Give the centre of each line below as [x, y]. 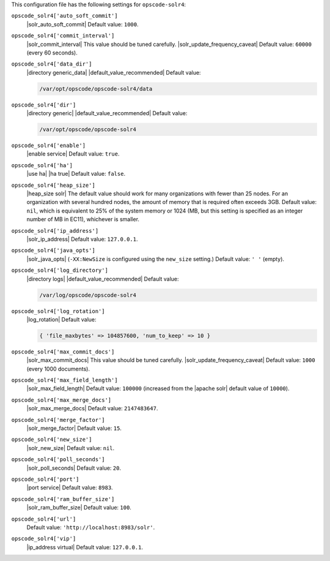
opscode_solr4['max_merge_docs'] [61, 400]
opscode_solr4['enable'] [48, 146]
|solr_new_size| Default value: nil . [71, 448]
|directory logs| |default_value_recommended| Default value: [103, 279]
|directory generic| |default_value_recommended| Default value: [107, 113]
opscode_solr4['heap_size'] [53, 185]
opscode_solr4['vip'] [44, 539]
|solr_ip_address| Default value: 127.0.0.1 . [82, 239]
